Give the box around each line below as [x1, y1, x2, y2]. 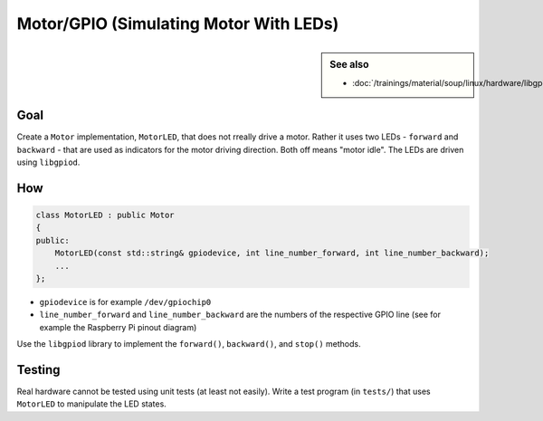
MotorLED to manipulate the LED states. [16, 398, 167, 409]
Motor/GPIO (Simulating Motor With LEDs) [16, 14, 339, 33]
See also [329, 58, 369, 71]
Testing [16, 362, 61, 378]
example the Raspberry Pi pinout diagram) [39, 321, 197, 332]
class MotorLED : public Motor [35, 210, 176, 221]
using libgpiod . [16, 157, 81, 167]
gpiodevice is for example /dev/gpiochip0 [39, 297, 212, 308]
